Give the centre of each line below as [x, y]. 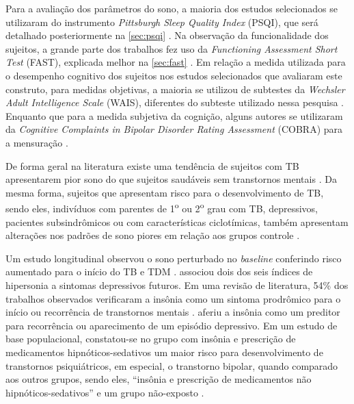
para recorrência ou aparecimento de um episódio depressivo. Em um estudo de [172, 325]
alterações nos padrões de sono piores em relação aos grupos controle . [153, 235]
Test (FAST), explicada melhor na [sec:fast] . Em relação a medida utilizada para [176, 62]
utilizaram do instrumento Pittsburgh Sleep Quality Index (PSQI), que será [162, 22]
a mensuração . [37, 142]
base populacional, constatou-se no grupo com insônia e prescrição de [151, 339]
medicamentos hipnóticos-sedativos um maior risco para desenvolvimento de [164, 352]
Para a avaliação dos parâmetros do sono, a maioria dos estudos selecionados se [172, 8]
